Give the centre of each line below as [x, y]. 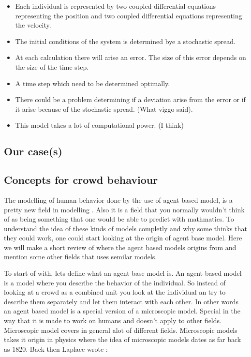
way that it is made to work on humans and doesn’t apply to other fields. [113, 320]
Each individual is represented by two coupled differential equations [116, 6]
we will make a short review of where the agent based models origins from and [120, 247]
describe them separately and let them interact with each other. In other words [121, 301]
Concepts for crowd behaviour [81, 180]
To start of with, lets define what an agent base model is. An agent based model [123, 273]
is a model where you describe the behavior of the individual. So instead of [115, 282]
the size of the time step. [52, 67]
